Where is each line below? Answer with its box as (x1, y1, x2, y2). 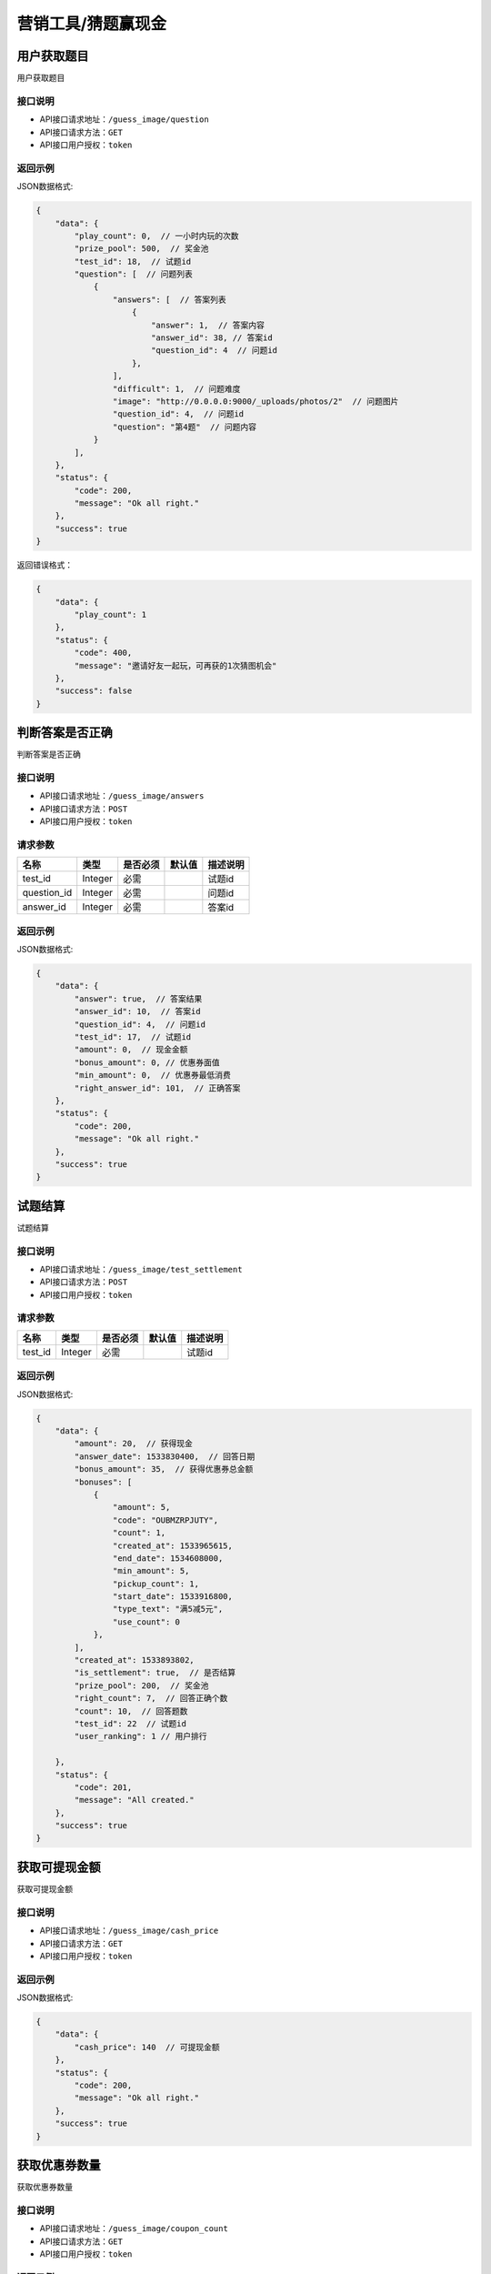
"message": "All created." (74, 1795, 195, 1806)
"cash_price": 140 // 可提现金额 (74, 2042, 220, 2052)
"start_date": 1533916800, (112, 1592, 234, 1602)
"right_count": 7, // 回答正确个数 (74, 1693, 228, 1704)
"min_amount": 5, (112, 1565, 190, 1576)
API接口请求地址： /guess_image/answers (39, 790, 205, 801)
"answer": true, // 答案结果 (74, 993, 203, 1004)
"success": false (55, 686, 133, 696)
